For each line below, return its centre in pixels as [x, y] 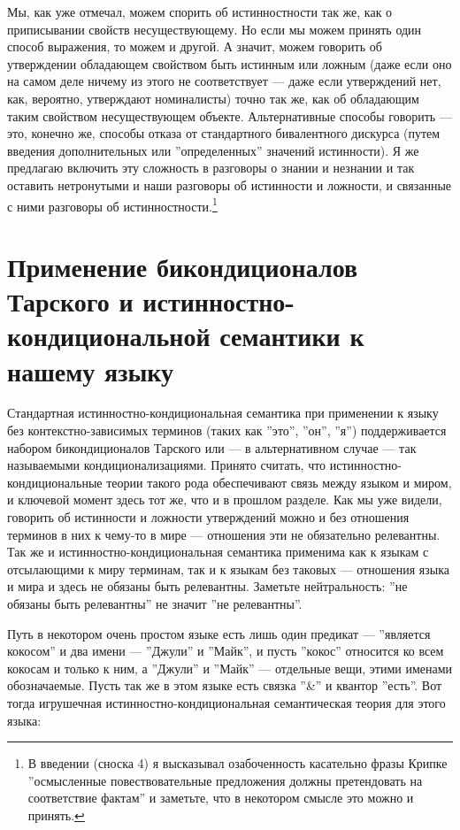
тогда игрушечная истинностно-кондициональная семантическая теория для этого [226, 702]
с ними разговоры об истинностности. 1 [112, 204]
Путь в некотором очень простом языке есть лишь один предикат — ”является [219, 633]
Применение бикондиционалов [183, 266]
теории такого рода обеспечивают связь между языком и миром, [279, 482]
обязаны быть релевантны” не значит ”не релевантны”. [155, 603]
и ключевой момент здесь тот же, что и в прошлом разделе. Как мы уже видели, [225, 500]
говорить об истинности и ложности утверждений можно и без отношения [208, 517]
